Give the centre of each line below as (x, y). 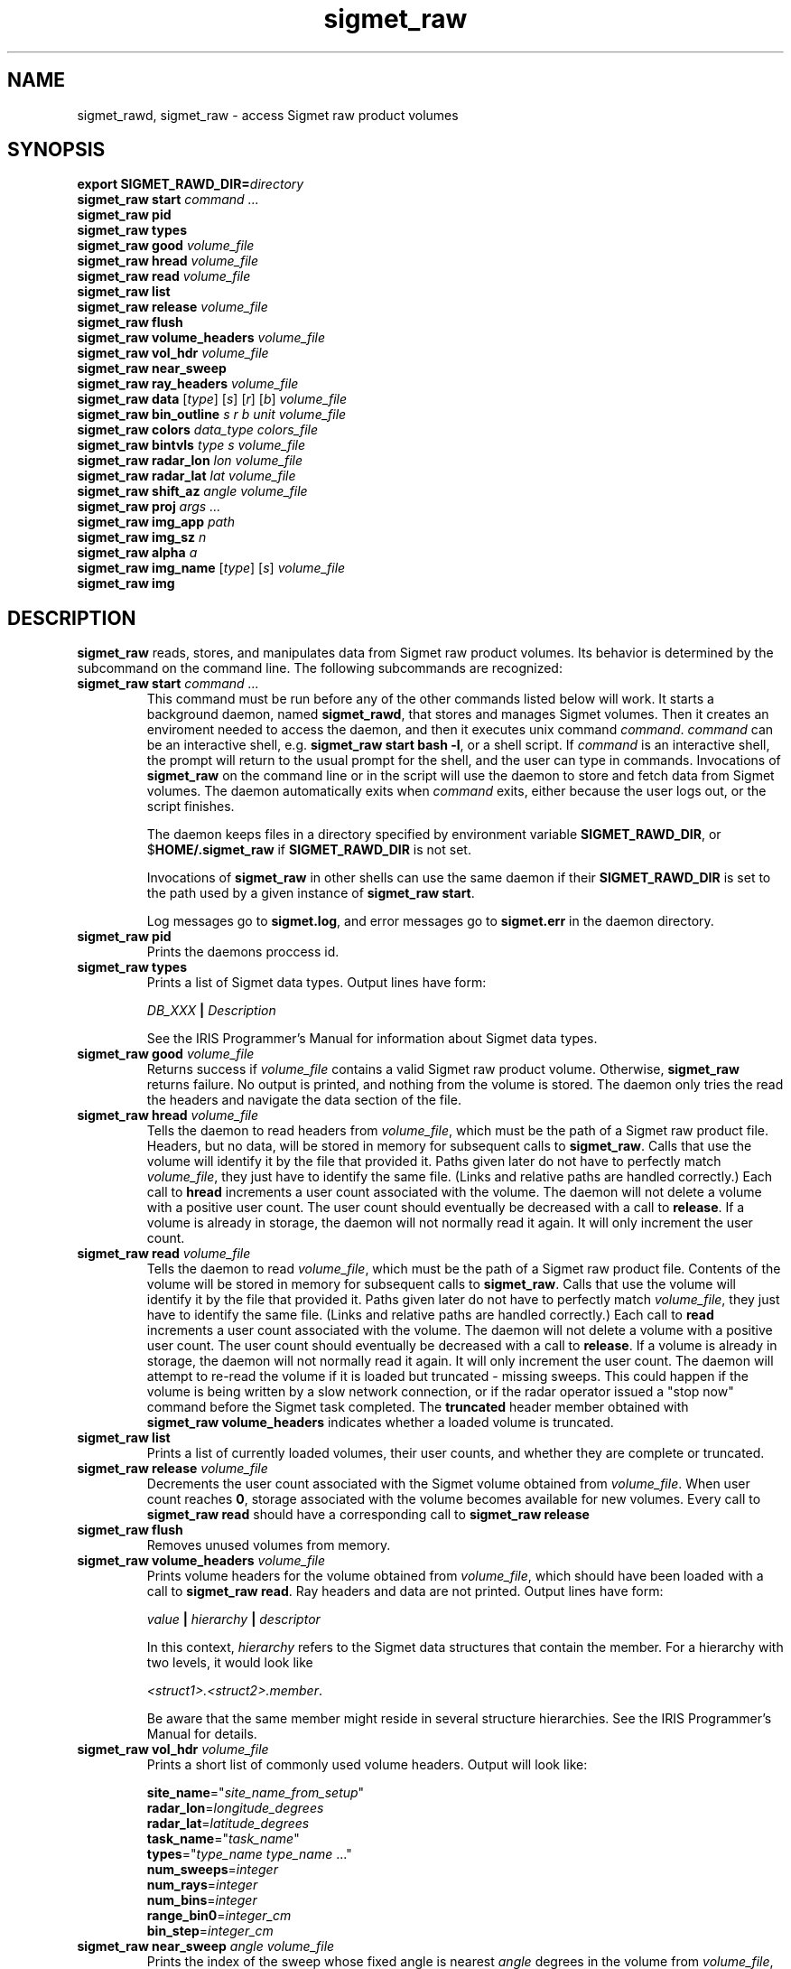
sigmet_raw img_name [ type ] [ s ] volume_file (211, 568)
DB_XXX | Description (211, 1011)
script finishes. (191, 807)
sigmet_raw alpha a (137, 553)
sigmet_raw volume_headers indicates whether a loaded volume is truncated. (380, 1423)
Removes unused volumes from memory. (269, 1545)
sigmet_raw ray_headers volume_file (188, 384)
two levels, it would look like (230, 1663)
